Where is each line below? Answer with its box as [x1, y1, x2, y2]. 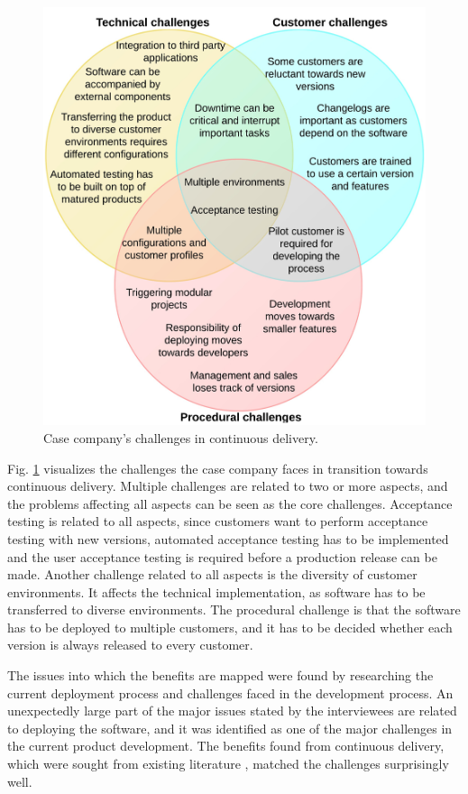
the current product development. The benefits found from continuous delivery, [7, 736, 445, 755]
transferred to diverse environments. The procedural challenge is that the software [7, 600, 461, 619]
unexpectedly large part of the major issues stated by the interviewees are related [7, 701, 457, 720]
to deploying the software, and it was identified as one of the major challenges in [7, 718, 453, 737]
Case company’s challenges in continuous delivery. [43, 428, 318, 447]
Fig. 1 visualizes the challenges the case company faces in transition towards [7, 458, 428, 477]
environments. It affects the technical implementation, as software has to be [7, 582, 426, 601]
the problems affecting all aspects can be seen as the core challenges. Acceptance [7, 494, 453, 512]
